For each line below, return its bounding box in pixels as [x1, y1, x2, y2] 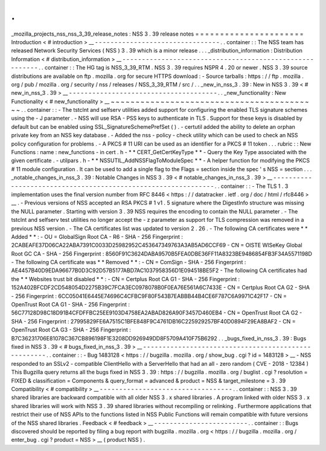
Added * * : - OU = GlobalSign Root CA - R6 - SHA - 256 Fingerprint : [11, 233, 184, 240]
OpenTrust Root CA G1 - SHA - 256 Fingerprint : [11, 301, 130, 308]
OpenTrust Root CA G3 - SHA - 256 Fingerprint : [11, 326, 131, 334]
